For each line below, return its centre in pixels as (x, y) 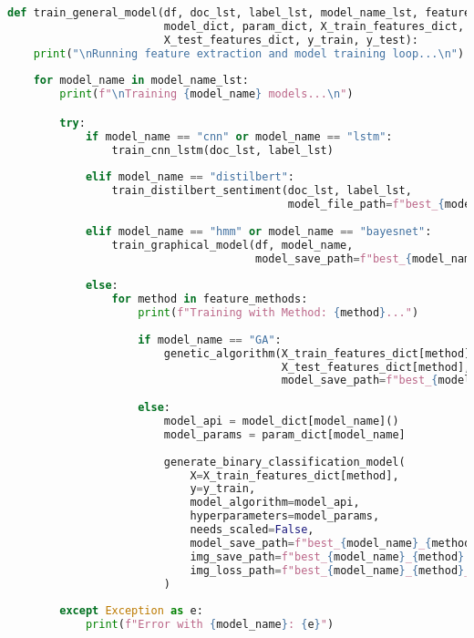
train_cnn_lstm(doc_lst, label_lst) (222, 150)
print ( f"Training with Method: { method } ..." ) (278, 313)
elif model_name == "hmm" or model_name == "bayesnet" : (258, 231)
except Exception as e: (131, 611)
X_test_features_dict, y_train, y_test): (291, 40)
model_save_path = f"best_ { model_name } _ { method (330, 543)
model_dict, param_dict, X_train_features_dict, (314, 26)
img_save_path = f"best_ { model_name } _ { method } (327, 556)
